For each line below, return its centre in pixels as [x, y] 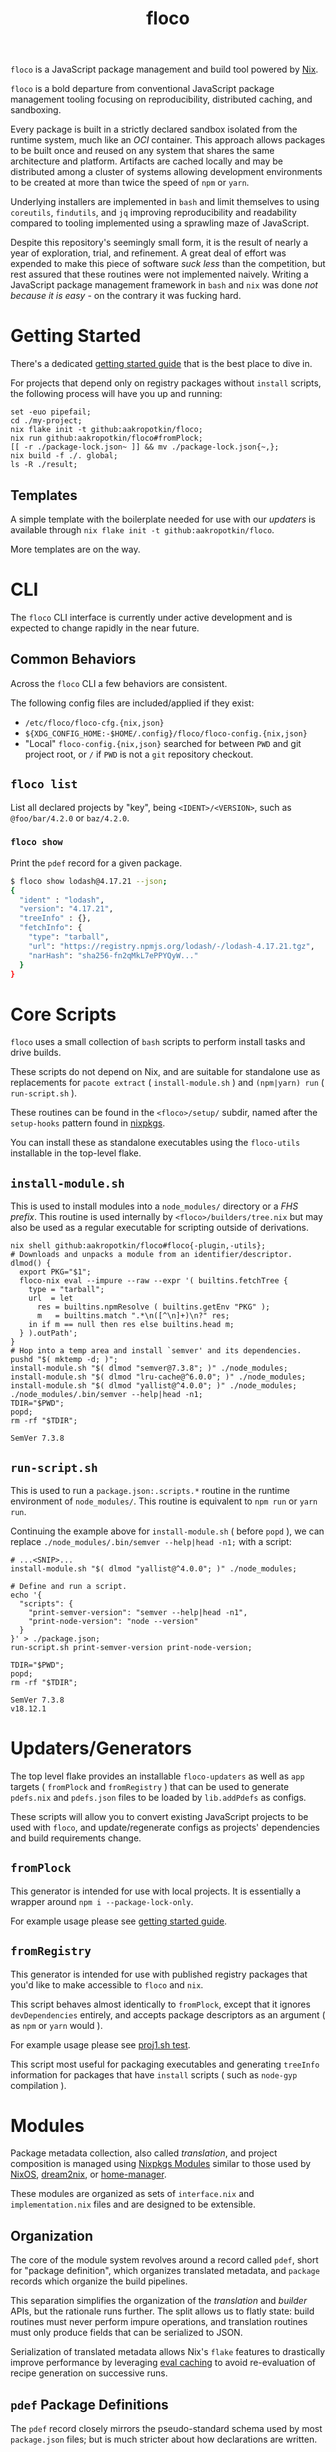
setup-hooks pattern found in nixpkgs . [88, 1123]
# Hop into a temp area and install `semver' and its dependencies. [156, 1351]
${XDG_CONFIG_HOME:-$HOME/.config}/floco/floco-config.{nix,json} [166, 733]
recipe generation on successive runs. [89, 2373]
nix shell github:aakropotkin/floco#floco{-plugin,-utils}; [138, 1246]
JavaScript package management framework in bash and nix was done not [164, 285]
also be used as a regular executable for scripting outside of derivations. [159, 1228]
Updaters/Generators [101, 1748]
